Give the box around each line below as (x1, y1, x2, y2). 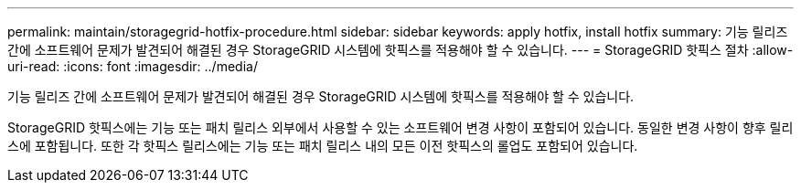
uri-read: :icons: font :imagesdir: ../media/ (7, 58, 258, 74)
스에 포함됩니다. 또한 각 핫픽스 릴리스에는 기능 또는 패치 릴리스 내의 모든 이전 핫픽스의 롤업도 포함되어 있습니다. (7, 138, 638, 153)
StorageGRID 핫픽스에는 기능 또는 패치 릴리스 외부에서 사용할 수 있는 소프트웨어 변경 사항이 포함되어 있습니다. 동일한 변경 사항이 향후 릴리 (7, 120, 794, 135)
